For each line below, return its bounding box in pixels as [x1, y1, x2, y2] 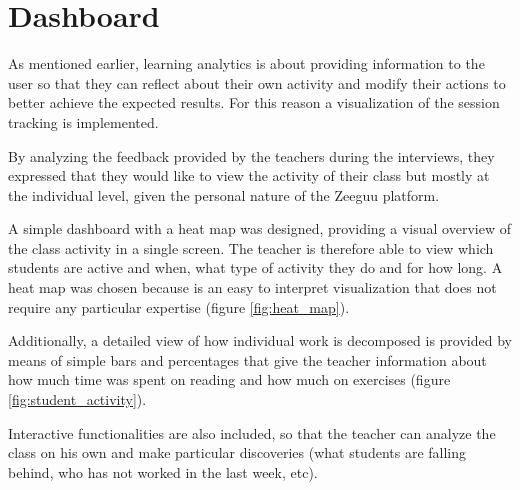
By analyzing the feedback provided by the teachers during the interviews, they [8, 145, 495, 166]
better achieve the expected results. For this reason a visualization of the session [8, 92, 500, 113]
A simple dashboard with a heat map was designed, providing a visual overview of [8, 218, 511, 239]
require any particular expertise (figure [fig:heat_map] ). [8, 296, 350, 317]
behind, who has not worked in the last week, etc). [8, 461, 318, 482]
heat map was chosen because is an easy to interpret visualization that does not [8, 277, 497, 298]
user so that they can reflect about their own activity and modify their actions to [8, 72, 506, 93]
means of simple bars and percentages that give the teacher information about [8, 349, 487, 370]
